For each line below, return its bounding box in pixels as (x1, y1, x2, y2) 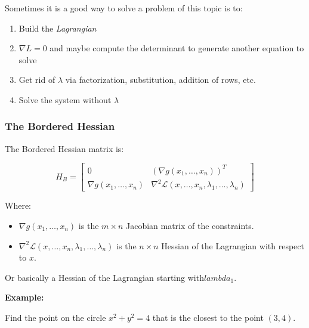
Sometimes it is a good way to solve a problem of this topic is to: (5, 2, 243, 14)
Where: (5, 199, 31, 212)
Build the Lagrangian (18, 21, 97, 34)
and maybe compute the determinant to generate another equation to (50, 42, 304, 54)
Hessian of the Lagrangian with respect (161, 239, 304, 252)
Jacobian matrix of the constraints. (125, 219, 254, 232)
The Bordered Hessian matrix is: (5, 142, 124, 154)
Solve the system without (18, 93, 112, 106)
